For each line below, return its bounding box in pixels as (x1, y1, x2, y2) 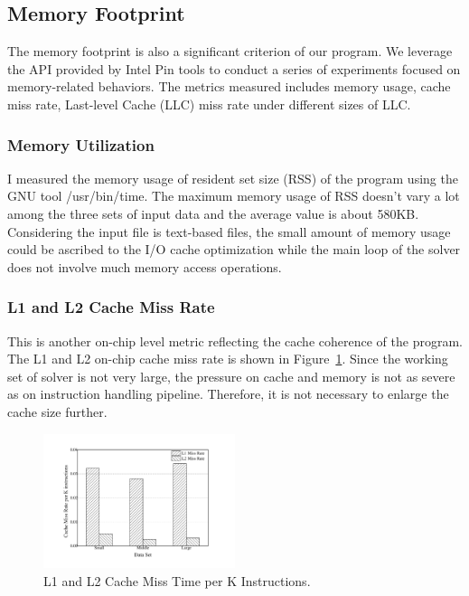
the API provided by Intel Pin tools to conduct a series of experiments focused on (7, 59, 461, 78)
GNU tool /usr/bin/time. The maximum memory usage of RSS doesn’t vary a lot (7, 186, 460, 205)
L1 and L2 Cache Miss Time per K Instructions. (43, 571, 311, 590)
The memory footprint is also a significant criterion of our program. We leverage (7, 42, 453, 61)
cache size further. (7, 402, 108, 421)
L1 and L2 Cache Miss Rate (7, 296, 215, 318)
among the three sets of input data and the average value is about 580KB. (7, 203, 419, 222)
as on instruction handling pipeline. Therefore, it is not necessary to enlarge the (7, 384, 449, 403)
